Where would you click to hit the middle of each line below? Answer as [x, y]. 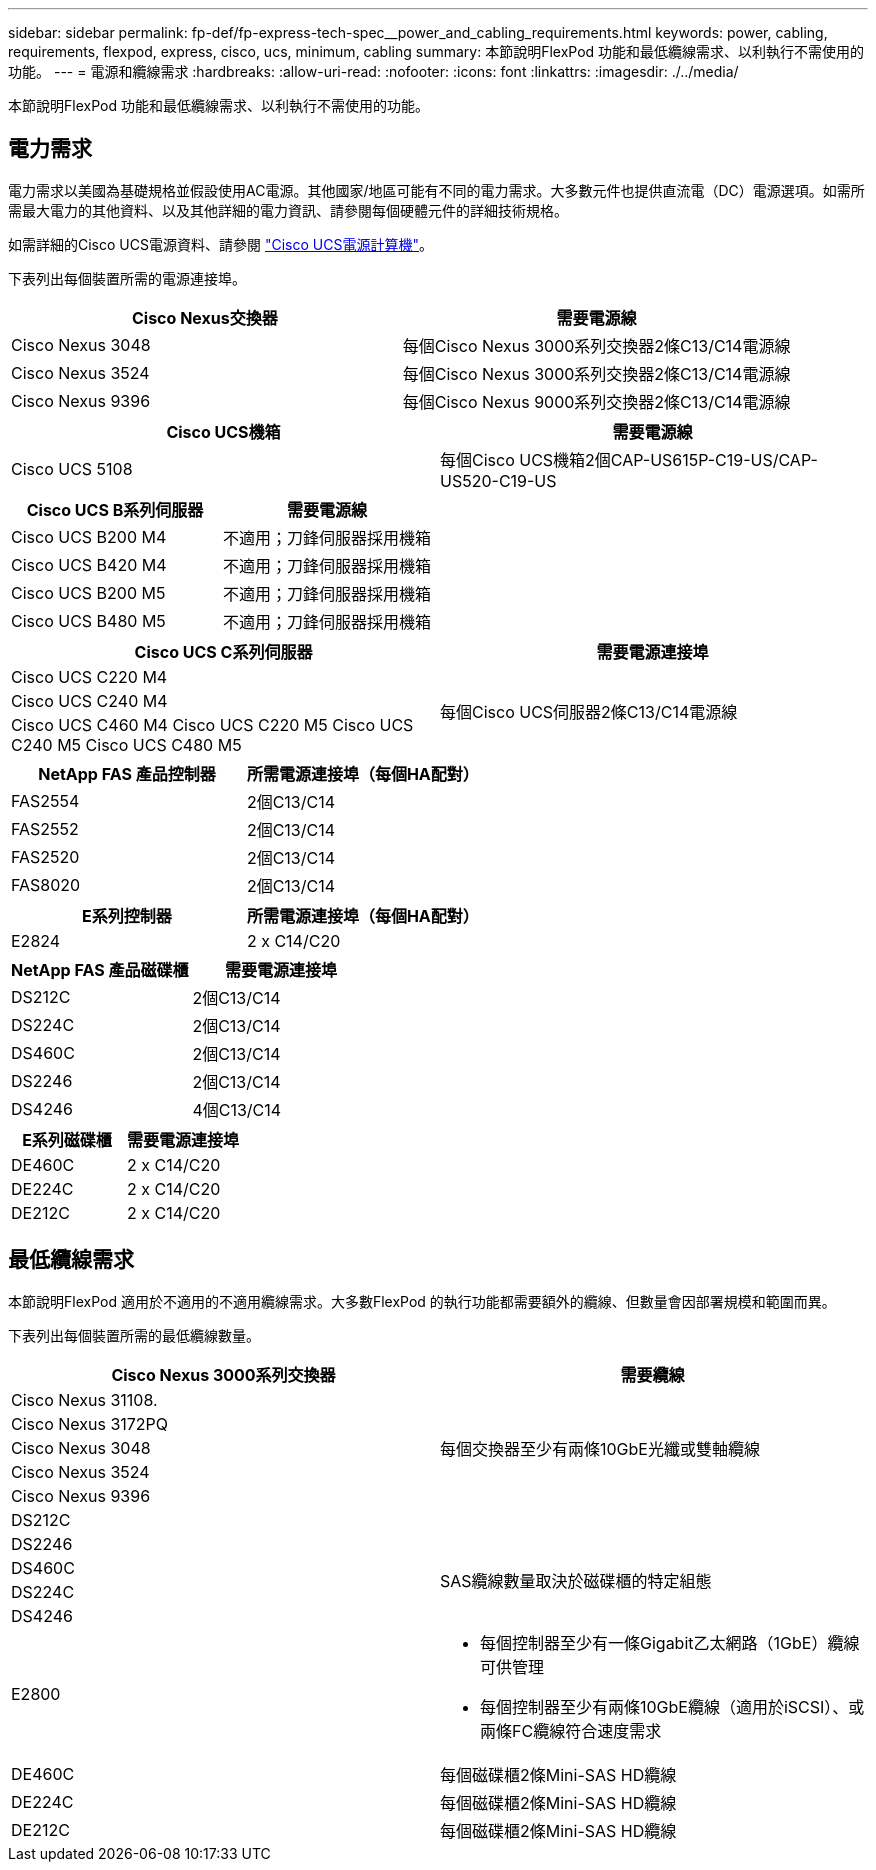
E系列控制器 [127, 915]
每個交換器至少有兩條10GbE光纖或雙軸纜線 [600, 1448]
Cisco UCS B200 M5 [88, 592]
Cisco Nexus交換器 [204, 317]
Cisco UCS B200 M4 [89, 536]
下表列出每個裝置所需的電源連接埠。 [127, 278]
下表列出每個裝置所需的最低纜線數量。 [134, 1335]
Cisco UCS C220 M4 [89, 676]
